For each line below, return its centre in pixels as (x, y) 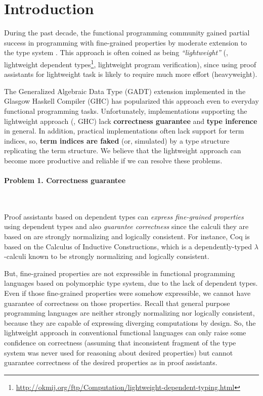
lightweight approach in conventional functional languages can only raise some (125, 333)
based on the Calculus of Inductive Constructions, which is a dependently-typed (128, 246)
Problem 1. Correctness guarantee (65, 180)
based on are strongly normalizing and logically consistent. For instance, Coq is (127, 236)
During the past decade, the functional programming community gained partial (127, 33)
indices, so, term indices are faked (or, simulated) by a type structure (117, 140)
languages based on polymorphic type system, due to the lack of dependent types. (131, 283)
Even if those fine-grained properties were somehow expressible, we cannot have (127, 293)
